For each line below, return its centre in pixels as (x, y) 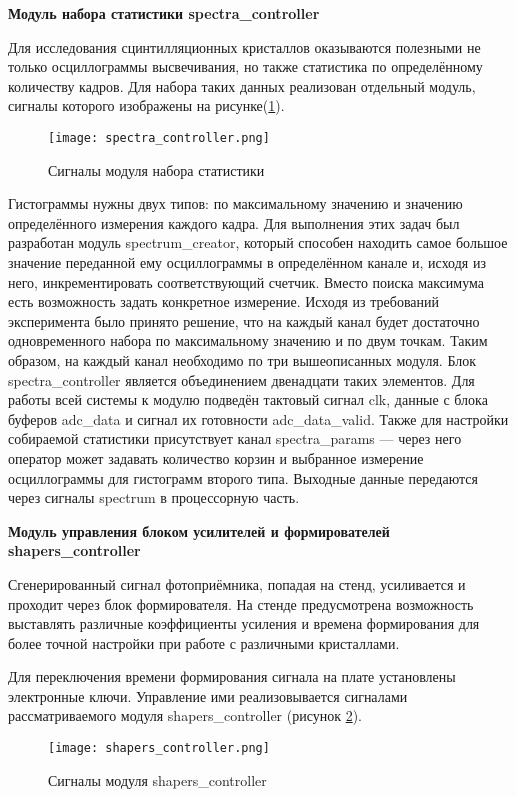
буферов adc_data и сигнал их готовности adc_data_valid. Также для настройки (258, 418)
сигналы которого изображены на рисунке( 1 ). (146, 105)
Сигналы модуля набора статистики (156, 169)
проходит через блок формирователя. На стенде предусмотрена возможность (241, 603)
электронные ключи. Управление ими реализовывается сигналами (208, 695)
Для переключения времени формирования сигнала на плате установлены (232, 676)
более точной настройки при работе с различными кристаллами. (204, 642)
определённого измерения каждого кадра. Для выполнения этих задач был (234, 222)
